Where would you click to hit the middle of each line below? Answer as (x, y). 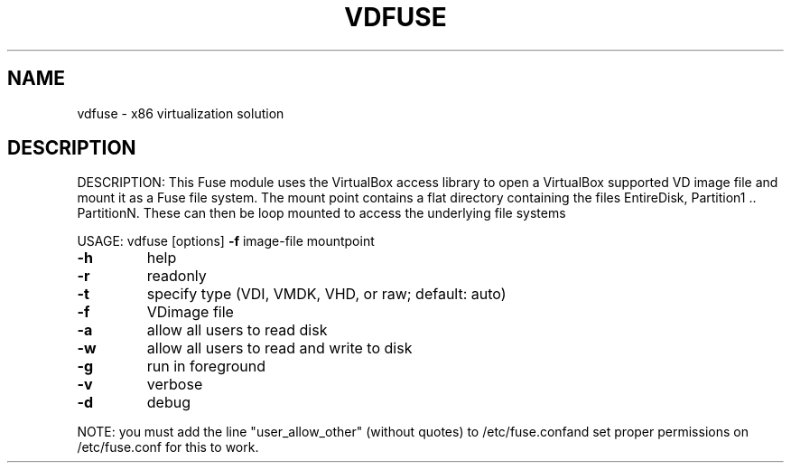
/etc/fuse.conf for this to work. (168, 447)
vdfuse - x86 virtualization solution (181, 113)
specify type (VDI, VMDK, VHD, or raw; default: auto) (326, 294)
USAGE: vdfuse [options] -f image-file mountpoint (226, 241)
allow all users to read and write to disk (279, 348)
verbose (175, 385)
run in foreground (206, 367)
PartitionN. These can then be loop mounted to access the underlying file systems (321, 213)
